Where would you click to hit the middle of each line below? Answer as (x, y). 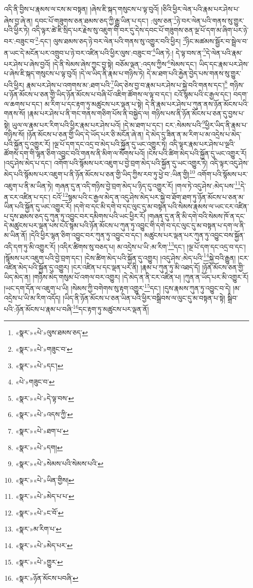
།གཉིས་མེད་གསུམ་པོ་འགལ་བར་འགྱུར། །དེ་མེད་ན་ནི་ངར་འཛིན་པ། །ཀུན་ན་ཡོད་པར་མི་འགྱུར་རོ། (141, 276)
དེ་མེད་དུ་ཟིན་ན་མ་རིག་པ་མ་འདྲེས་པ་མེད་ (194, 134)
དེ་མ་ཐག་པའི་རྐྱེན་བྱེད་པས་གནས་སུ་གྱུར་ (194, 73)
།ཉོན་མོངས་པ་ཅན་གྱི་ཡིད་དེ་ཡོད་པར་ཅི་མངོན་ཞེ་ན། (85, 134)
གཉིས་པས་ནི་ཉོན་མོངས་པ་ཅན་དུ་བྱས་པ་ (198, 113)
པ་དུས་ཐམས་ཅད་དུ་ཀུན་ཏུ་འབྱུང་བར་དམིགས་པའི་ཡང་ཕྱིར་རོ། (75, 216)
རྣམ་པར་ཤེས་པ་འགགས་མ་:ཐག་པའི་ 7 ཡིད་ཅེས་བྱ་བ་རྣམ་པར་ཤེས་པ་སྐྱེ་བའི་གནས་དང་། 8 (127, 84)
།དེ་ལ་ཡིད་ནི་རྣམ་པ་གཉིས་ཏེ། (112, 73)
